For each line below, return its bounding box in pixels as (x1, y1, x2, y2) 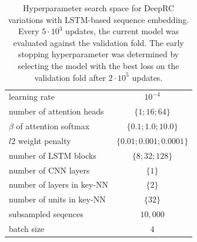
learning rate (9, 90, 55, 103)
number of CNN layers (9, 163, 90, 176)
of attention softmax (16, 120, 90, 132)
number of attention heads (9, 105, 104, 117)
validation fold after (34, 71, 106, 83)
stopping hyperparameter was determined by (18, 48, 179, 60)
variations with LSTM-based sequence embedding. (8, 13, 189, 25)
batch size (9, 223, 45, 234)
